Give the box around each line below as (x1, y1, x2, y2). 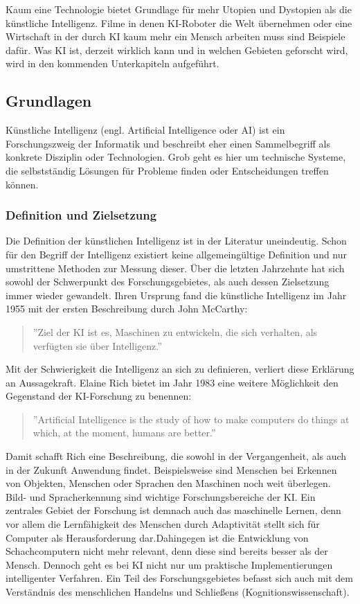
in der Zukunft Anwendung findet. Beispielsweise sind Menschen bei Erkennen (6, 462, 337, 477)
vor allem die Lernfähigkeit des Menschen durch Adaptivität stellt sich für (6, 517, 320, 531)
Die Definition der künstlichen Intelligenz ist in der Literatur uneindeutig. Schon (6, 233, 347, 248)
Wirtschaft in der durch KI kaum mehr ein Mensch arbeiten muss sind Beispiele (6, 29, 345, 44)
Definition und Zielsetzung (6, 206, 157, 224)
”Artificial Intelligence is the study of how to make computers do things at (33, 411, 350, 426)
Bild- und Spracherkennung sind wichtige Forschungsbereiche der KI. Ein (6, 489, 316, 504)
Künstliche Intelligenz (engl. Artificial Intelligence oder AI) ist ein (6, 123, 285, 137)
